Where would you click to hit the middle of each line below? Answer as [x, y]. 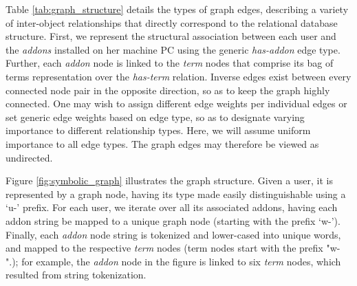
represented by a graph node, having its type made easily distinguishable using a [176, 194]
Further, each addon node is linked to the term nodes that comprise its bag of [170, 63]
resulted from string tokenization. [76, 275]
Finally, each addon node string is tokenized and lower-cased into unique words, [173, 234]
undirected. [29, 157]
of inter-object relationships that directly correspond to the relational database [172, 22]
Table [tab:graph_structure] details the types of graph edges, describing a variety [177, 9]
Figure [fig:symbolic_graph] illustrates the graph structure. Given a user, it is [169, 180]
